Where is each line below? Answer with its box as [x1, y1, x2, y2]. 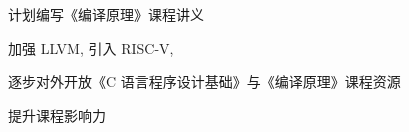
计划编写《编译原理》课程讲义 [8, 4, 204, 24]
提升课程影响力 [8, 104, 106, 125]
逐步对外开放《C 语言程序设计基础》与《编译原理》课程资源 [8, 71, 401, 92]
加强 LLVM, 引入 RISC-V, [8, 37, 174, 58]
